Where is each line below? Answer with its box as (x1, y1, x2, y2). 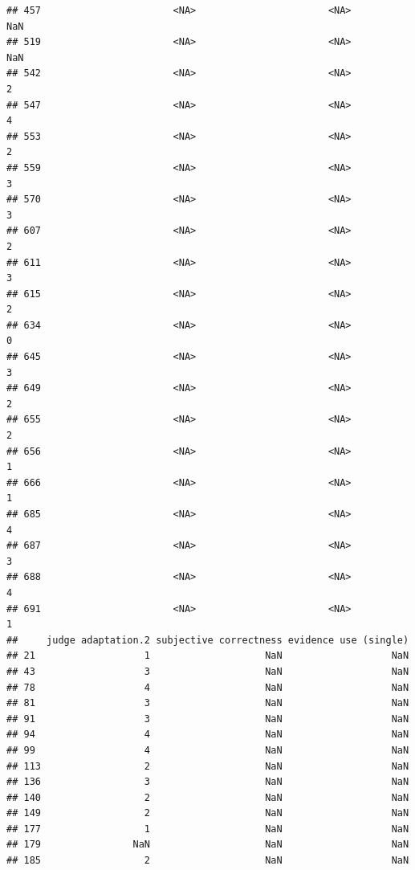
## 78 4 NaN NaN (6, 681, 409, 693)
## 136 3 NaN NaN (6, 776, 409, 788)
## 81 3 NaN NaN (6, 697, 409, 709)
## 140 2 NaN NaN (6, 791, 409, 803)
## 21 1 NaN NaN (6, 650, 409, 662)
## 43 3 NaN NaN (6, 665, 409, 677)
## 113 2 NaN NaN (6, 760, 409, 772)
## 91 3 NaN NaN (6, 713, 409, 725)
